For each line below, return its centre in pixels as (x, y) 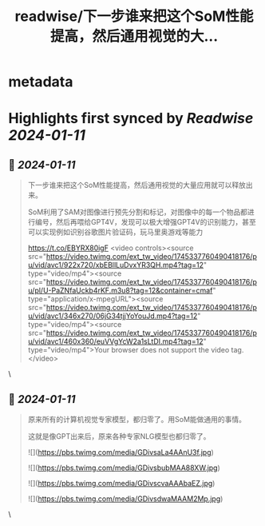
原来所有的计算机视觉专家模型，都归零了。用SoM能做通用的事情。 (136, 419)
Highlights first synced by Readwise (131, 119)
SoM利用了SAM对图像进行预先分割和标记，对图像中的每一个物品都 (138, 212)
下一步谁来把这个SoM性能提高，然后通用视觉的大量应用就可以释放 (136, 185)
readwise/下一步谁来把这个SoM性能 (134, 16)
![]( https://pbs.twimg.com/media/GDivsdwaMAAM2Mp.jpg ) (125, 499)
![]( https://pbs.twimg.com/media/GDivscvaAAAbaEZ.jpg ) (121, 483)
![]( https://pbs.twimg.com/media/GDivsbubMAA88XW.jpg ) (124, 468)
